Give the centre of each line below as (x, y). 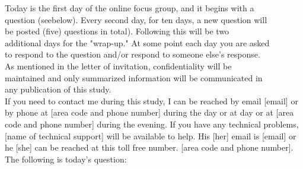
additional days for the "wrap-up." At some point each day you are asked (137, 42)
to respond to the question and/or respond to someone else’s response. (133, 54)
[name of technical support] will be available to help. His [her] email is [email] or (151, 135)
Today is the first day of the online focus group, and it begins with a (130, 8)
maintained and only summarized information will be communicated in (134, 77)
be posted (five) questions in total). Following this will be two (117, 31)
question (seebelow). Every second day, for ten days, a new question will (136, 19)
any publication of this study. (58, 89)
